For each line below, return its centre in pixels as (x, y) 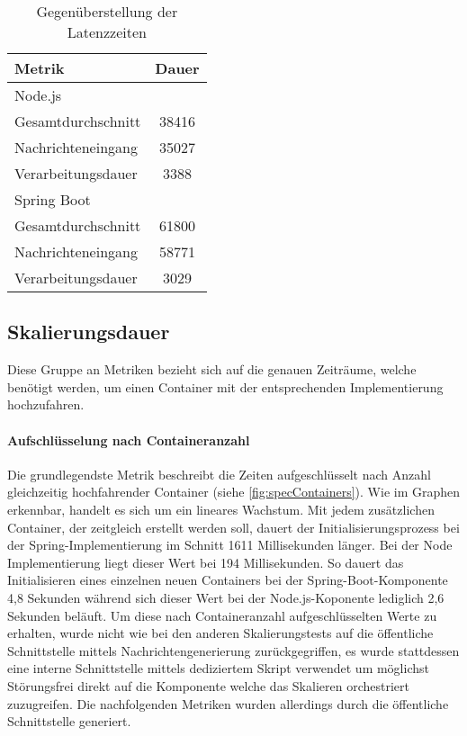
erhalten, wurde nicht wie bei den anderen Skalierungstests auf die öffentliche (220, 633)
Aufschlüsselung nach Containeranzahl (129, 440)
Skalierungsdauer (89, 332)
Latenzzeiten (107, 32)
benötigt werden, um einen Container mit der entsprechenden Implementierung (225, 386)
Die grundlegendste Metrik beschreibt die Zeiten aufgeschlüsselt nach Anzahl (219, 474)
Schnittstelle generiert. (69, 721)
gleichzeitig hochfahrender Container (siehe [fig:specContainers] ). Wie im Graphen (234, 492)
